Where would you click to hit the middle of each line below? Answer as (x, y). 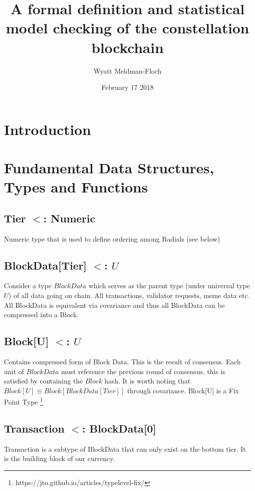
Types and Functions (76, 187)
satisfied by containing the (43, 381)
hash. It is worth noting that (148, 381)
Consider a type (28, 286)
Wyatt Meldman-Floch (127, 70)
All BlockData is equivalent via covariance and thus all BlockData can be (115, 305)
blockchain (127, 47)
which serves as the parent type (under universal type (169, 286)
